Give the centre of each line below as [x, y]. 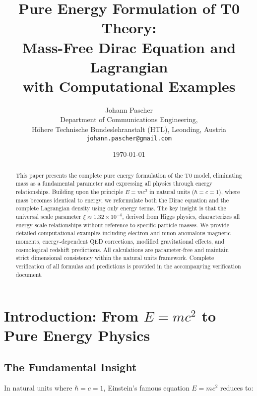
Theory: [129, 28]
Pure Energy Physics [77, 335]
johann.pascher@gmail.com [129, 138]
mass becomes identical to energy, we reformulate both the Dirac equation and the [122, 200]
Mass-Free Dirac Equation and [129, 47]
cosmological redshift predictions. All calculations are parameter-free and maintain [122, 249]
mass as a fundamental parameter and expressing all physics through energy [114, 183]
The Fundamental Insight [70, 367]
